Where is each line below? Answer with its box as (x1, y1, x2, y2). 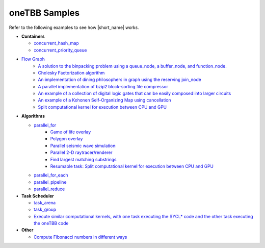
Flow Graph (21, 56, 45, 62)
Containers (21, 33, 45, 39)
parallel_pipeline (33, 179, 67, 185)
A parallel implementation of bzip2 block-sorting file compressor (38, 83, 168, 89)
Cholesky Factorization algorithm (38, 70, 105, 75)
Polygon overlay (50, 136, 83, 142)
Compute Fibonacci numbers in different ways (33, 234, 127, 240)
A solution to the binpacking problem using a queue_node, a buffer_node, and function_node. (38, 63, 227, 69)
